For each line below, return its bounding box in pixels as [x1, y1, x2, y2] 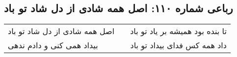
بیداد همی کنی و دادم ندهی [8, 39, 98, 51]
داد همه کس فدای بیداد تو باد [130, 39, 227, 51]
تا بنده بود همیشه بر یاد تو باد [130, 25, 227, 37]
